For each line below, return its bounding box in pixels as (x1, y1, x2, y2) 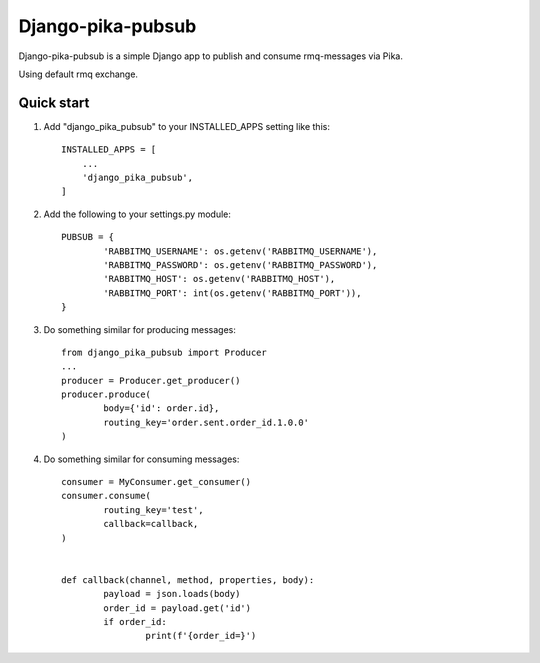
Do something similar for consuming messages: (43, 453, 240, 465)
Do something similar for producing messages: (43, 323, 237, 335)
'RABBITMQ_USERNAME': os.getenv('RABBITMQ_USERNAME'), (103, 245, 378, 257)
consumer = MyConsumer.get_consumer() (61, 476, 252, 488)
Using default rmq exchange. (18, 68, 139, 80)
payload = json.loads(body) (103, 588, 241, 600)
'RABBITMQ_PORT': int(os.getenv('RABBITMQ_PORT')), (103, 287, 362, 299)
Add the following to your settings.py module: (43, 208, 232, 220)
